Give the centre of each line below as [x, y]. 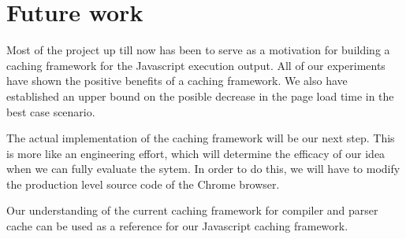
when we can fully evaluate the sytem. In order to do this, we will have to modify [203, 169]
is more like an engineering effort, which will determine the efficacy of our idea [196, 153]
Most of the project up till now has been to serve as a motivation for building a [198, 50]
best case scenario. [51, 111]
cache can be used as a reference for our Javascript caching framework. [177, 226]
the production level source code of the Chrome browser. [143, 184]
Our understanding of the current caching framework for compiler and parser [192, 210]
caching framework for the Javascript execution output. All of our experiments [196, 65]
